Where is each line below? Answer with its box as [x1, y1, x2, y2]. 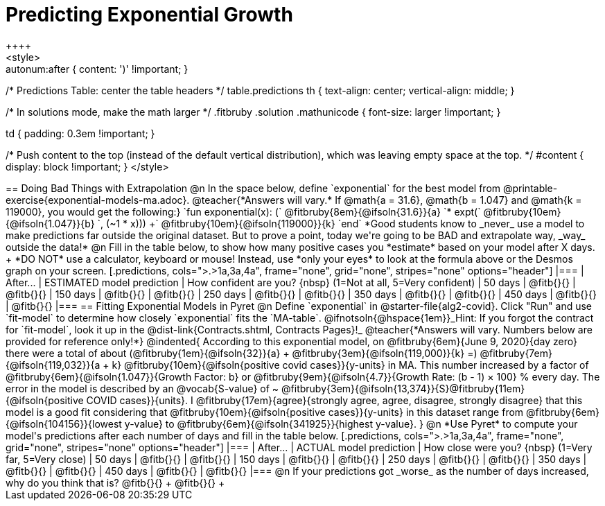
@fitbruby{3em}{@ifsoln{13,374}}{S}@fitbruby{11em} [281, 382, 525, 394]
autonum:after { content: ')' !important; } [6, 62, 188, 75]
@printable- [502, 182, 558, 194]
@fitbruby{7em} [480, 347, 552, 359]
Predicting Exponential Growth [6, 3, 293, 26]
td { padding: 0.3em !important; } [6, 127, 155, 139]
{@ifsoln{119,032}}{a [6, 358, 100, 371]
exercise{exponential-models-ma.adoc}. [6, 193, 190, 206]
